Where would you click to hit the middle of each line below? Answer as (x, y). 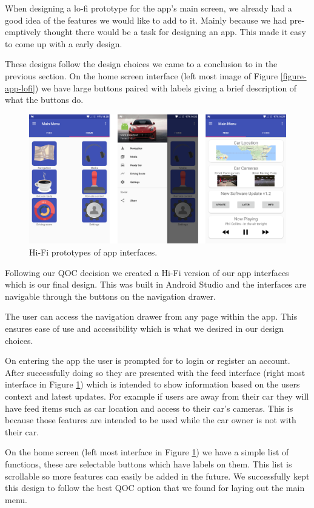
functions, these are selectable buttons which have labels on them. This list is (149, 463)
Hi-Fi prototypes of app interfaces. (93, 252)
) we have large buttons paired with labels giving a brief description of (166, 87)
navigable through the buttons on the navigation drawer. (110, 296)
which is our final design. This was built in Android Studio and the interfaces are (156, 284)
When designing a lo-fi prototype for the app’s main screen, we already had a (149, 8)
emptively (23, 32)
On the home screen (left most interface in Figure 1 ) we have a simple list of (147, 452)
